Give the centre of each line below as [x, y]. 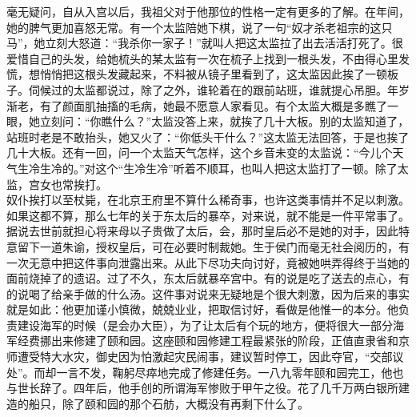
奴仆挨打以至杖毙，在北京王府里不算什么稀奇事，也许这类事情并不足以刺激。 [208, 200]
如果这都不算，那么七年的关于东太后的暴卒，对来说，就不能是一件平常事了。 [208, 215]
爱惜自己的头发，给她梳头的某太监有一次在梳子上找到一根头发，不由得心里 [202, 58]
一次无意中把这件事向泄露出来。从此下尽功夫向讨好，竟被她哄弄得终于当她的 [208, 262]
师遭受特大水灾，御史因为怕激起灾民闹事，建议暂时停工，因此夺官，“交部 [200, 357]
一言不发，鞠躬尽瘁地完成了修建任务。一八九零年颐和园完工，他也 [230, 372]
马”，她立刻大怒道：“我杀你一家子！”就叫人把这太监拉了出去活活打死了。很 [205, 43]
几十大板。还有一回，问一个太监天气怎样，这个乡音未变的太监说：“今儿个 [200, 152]
